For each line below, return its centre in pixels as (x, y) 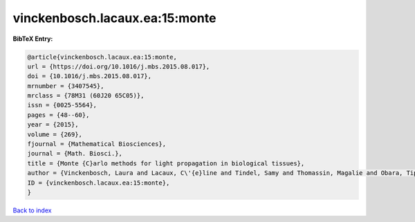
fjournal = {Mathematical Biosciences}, (96, 144)
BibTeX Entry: (33, 39)
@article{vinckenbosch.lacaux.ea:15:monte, (102, 57)
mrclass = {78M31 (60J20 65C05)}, (86, 96)
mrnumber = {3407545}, (66, 86)
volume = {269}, (55, 134)
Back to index (32, 210)
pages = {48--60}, (58, 115)
